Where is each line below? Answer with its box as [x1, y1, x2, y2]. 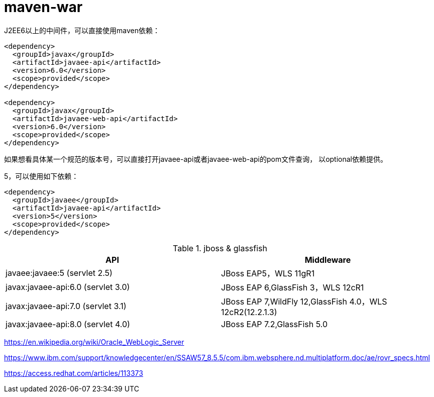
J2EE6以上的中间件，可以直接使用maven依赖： [4, 26, 160, 35]
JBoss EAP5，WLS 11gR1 [221, 268, 315, 278]
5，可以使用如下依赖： [4, 171, 79, 180]
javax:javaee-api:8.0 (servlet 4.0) [6, 319, 130, 329]
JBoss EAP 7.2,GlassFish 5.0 [221, 319, 328, 329]
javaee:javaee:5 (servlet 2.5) [6, 267, 113, 278]
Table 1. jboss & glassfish [173, 243, 267, 253]
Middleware [304, 254, 351, 265]
